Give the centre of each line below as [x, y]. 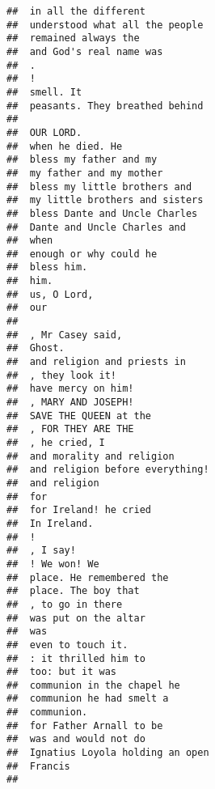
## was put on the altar [76, 618]
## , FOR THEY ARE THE [70, 429]
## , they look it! [62, 375]
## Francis [38, 766]
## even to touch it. [67, 645]
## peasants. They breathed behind [105, 106]
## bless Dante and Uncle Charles [102, 213]
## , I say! [41, 551]
